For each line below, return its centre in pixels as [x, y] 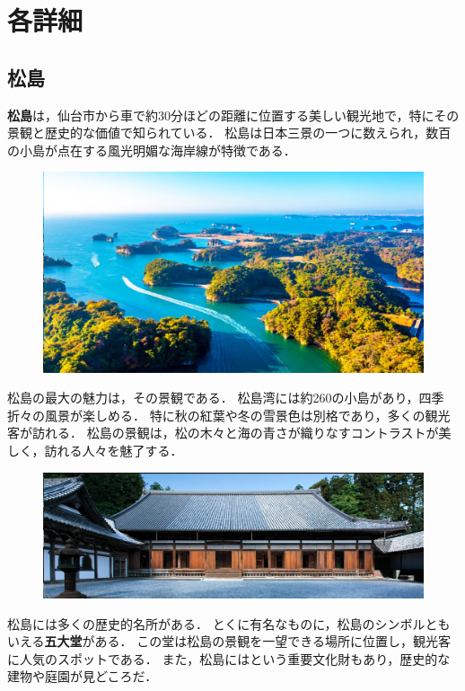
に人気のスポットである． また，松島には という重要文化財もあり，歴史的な [229, 658]
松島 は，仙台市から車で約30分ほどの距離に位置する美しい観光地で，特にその [233, 115]
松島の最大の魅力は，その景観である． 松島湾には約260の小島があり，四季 [226, 398]
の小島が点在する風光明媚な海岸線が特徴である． [152, 150]
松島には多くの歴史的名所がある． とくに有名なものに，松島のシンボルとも [229, 623]
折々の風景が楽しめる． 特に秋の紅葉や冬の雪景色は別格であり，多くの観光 [229, 415]
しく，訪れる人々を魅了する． [95, 450]
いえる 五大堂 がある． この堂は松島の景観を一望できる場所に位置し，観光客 [229, 641]
